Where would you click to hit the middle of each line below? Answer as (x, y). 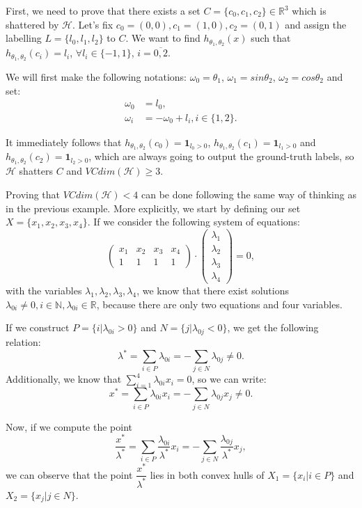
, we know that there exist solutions (213, 291)
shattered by (32, 24)
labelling (24, 38)
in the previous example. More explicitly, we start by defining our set (153, 208)
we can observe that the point (69, 474)
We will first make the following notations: (96, 76)
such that (271, 38)
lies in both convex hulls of (207, 474)
